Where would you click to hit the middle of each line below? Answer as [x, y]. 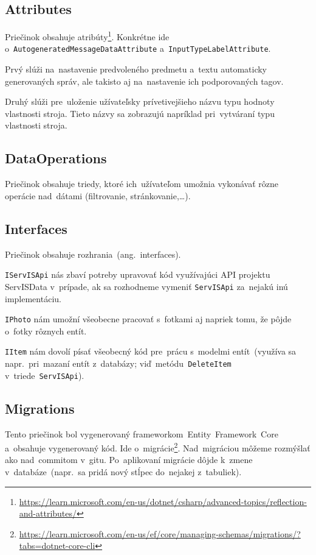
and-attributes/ [48, 513]
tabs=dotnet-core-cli [57, 546]
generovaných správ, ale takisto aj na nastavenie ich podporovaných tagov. [144, 81]
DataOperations [56, 158]
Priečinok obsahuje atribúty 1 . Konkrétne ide [87, 36]
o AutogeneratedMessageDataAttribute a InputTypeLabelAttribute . [138, 48]
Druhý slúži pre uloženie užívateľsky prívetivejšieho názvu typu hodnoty [140, 101]
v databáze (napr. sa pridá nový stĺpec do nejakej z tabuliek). [123, 472]
